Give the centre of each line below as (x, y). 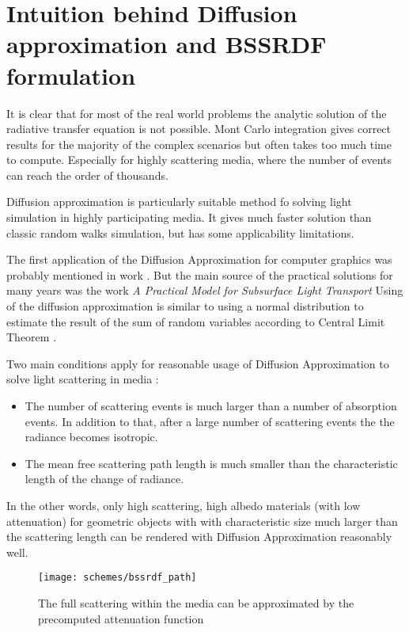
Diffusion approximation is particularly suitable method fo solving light (179, 202)
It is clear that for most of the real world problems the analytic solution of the (197, 113)
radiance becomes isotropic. (91, 437)
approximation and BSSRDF (167, 44)
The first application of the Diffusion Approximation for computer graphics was (199, 259)
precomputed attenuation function (121, 618)
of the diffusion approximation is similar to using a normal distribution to (185, 306)
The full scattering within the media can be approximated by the (196, 603)
